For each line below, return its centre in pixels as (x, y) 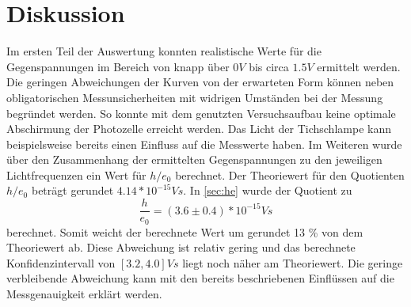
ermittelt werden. (359, 66)
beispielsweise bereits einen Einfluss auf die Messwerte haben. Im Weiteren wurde (204, 144)
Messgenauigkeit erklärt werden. (84, 293)
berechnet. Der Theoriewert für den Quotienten (290, 174)
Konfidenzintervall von (61, 262)
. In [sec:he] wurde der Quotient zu (268, 190)
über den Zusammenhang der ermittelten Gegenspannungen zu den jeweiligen (194, 159)
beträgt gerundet (72, 190)
